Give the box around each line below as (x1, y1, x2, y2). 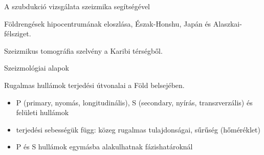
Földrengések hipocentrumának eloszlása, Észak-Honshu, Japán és (4, 18, 211, 29)
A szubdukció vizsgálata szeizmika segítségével (4, 1, 150, 11)
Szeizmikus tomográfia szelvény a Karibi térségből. (4, 45, 163, 56)
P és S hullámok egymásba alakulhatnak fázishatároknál (16, 141, 193, 152)
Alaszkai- (213, 18, 242, 29)
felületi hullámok (16, 107, 69, 118)
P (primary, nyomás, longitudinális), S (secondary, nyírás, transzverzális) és (16, 97, 253, 107)
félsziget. (4, 28, 31, 39)
